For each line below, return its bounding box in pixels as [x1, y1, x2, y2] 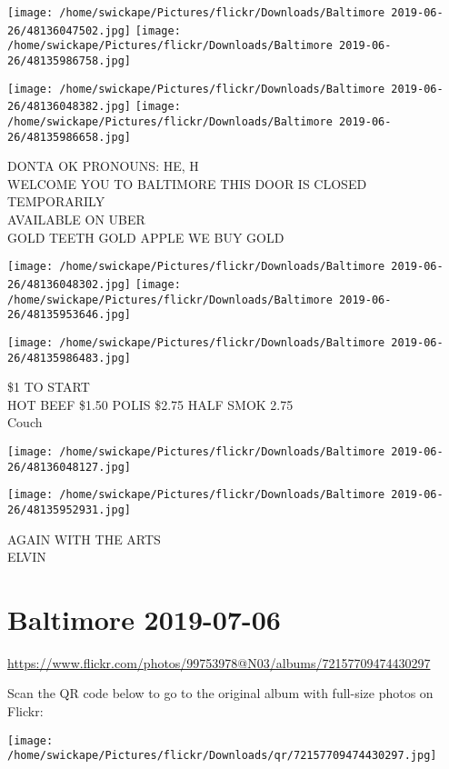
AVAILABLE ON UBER [7, 210, 145, 229]
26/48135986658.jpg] [7, 130, 132, 144]
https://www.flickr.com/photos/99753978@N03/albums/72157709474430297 [7, 653, 431, 672]
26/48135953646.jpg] [7, 308, 132, 322]
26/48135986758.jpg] [7, 54, 132, 67]
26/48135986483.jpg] [7, 351, 132, 365]
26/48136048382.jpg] [7, 100, 132, 114]
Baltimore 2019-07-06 [7, 600, 281, 637]
